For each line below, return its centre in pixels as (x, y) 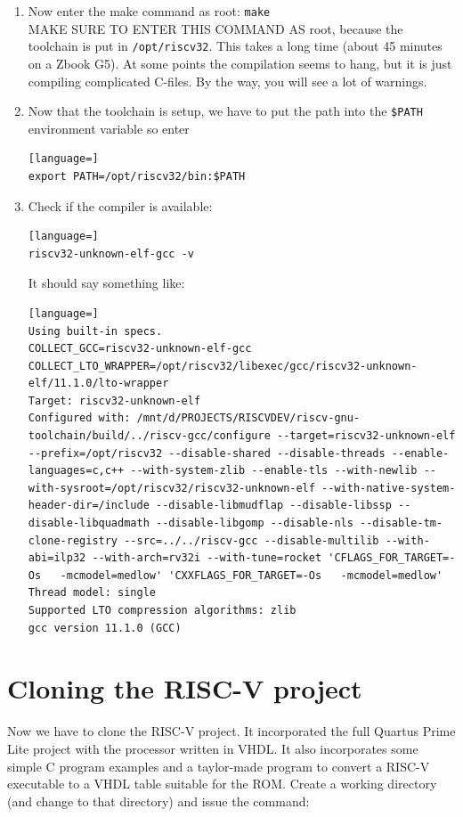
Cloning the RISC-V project (185, 688)
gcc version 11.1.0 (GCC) (105, 628)
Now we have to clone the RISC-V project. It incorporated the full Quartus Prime (231, 731)
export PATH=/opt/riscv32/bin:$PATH (137, 176)
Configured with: (79, 418)
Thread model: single (92, 593)
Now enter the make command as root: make (149, 11)
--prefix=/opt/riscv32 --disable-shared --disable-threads (207, 453)
